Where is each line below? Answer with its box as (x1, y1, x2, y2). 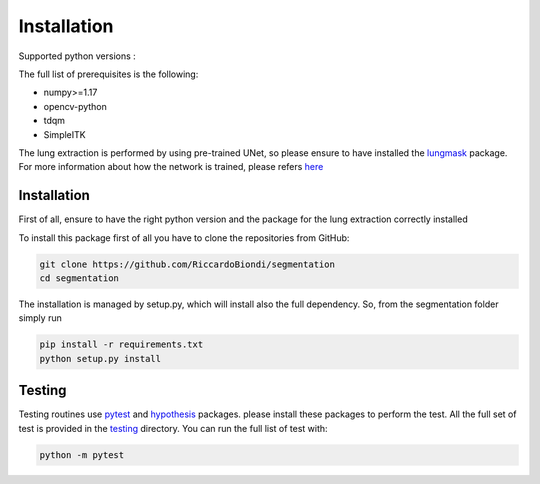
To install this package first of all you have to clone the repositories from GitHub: (18, 231, 350, 244)
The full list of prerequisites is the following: (18, 68, 199, 80)
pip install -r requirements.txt (39, 339, 204, 350)
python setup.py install (39, 353, 162, 364)
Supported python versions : (18, 50, 137, 62)
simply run (18, 312, 62, 324)
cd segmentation (39, 272, 120, 284)
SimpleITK (43, 128, 86, 140)
